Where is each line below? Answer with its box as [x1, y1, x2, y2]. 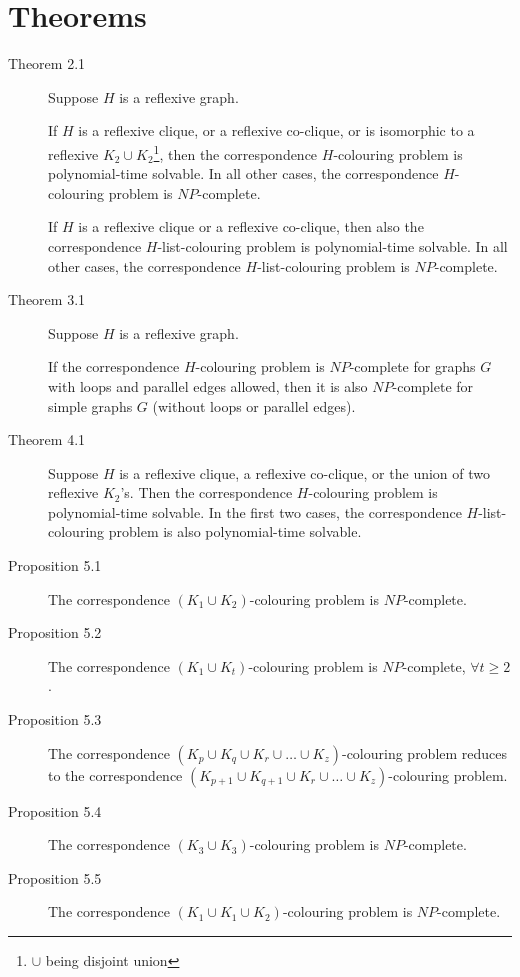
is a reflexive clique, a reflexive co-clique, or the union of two [119, 462, 490, 483]
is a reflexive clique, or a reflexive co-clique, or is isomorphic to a [78, 120, 475, 141]
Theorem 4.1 [8, 429, 86, 450]
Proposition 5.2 [8, 622, 102, 643]
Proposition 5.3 [8, 709, 102, 730]
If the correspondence [48, 356, 180, 377]
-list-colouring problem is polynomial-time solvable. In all [157, 235, 508, 256]
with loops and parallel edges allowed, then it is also [48, 375, 368, 396]
